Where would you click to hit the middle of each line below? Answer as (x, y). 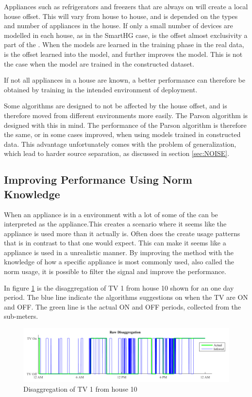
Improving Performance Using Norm (98, 180)
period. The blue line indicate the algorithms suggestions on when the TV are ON (126, 297)
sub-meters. (21, 316)
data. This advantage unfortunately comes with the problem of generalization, (120, 144)
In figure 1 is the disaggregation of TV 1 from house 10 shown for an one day (119, 287)
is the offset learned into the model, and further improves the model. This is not (123, 54)
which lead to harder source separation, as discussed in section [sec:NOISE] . (117, 153)
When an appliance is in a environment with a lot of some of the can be (111, 214)
